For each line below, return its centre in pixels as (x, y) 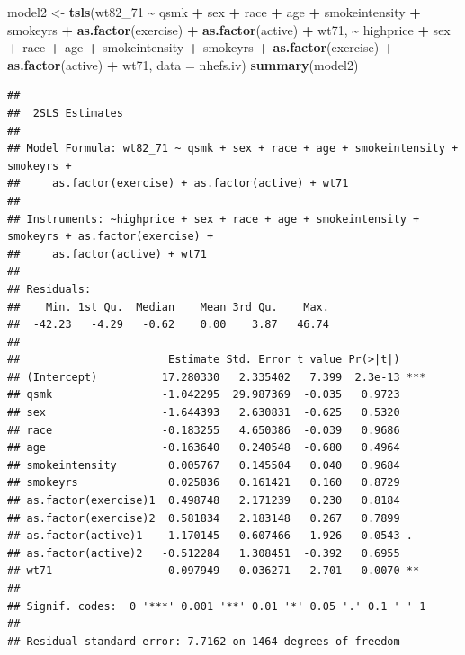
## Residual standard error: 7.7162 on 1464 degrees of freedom (204, 641)
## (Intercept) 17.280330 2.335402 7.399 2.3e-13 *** (217, 377)
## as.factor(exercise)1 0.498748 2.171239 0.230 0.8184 (204, 501)
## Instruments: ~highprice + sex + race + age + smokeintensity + (214, 219)
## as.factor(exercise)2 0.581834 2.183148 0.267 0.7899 (204, 518)
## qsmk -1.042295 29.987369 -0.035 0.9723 (204, 395)
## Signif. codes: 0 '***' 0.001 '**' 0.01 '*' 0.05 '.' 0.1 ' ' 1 (217, 606)
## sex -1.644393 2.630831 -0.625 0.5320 (204, 413)
